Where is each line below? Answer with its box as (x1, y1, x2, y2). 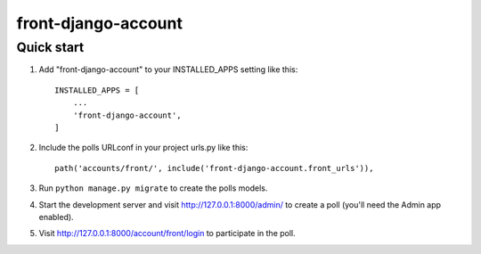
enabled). (38, 211, 75, 222)
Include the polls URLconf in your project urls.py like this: (38, 143, 249, 153)
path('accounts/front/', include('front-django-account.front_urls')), (54, 163, 374, 173)
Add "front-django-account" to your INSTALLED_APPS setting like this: (38, 64, 298, 75)
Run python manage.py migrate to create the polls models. (38, 183, 268, 193)
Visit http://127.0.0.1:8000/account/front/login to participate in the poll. (38, 228, 296, 239)
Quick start (16, 39, 85, 55)
